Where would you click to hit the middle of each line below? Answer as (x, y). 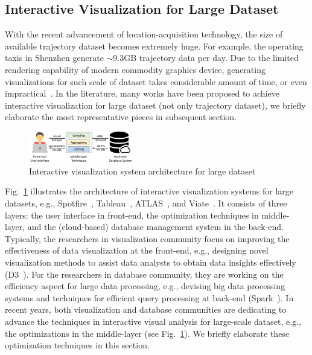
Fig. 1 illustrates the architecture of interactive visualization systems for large (149, 191)
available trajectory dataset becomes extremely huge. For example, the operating (154, 46)
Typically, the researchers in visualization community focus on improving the (147, 238)
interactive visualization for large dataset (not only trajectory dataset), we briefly (155, 105)
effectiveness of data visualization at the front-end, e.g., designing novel (137, 250)
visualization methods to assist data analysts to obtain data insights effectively (151, 262)
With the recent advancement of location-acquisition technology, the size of (144, 34)
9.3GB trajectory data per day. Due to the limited (206, 58)
